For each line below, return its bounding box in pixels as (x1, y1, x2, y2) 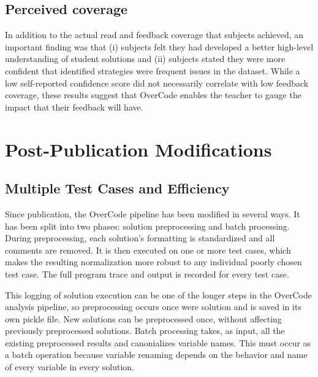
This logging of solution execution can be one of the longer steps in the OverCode (5, 288, 312, 301)
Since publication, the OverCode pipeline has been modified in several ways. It (5, 207, 300, 220)
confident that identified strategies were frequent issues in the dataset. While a (5, 64, 300, 77)
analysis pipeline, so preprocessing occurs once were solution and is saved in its (5, 300, 301, 313)
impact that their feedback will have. (5, 100, 143, 113)
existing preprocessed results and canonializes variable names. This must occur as (5, 336, 311, 349)
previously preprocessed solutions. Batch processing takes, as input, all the (5, 324, 285, 337)
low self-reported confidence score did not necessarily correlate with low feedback (5, 76, 309, 89)
